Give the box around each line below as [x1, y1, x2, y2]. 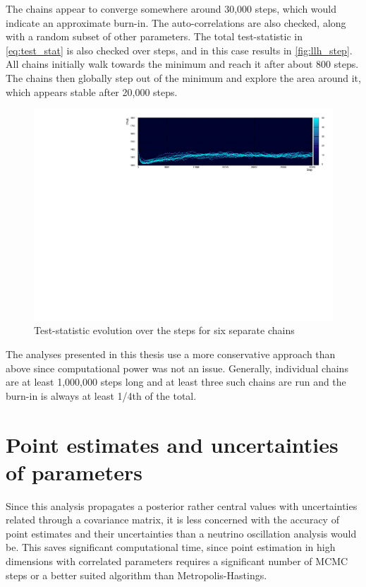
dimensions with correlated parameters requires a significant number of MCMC [6, 554, 348, 569]
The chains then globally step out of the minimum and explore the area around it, [6, 70, 361, 85]
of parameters [6, 457, 142, 486]
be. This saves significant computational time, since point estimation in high [6, 540, 336, 555]
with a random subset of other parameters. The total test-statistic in [6, 29, 303, 44]
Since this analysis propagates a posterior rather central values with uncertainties [6, 498, 358, 513]
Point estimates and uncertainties [6, 429, 338, 458]
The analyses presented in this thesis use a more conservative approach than [6, 347, 336, 361]
